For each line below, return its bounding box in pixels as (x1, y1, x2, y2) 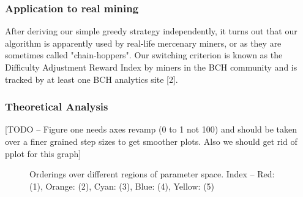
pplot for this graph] (5, 147, 81, 160)
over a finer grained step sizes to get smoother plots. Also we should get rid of (5, 135, 297, 147)
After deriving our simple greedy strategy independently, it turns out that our (5, 25, 297, 37)
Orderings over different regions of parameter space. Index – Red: (29, 168, 275, 180)
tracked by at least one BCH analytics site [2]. (5, 72, 178, 85)
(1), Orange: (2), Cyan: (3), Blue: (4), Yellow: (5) (29, 179, 215, 192)
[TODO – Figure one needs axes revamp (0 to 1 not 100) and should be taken (5, 123, 297, 136)
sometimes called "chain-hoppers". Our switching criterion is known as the (5, 48, 283, 61)
